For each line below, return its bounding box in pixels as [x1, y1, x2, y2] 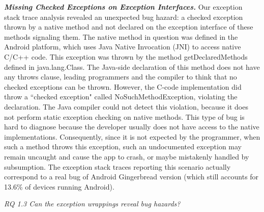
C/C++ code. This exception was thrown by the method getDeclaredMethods [4, 51, 248, 62]
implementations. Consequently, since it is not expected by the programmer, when [4, 131, 260, 142]
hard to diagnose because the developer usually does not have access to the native [4, 121, 259, 132]
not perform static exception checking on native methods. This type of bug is [4, 111, 245, 122]
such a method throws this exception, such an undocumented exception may [4, 141, 242, 152]
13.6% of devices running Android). [4, 181, 114, 192]
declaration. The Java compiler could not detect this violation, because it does [4, 101, 248, 112]
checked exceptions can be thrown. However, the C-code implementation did [4, 81, 242, 92]
